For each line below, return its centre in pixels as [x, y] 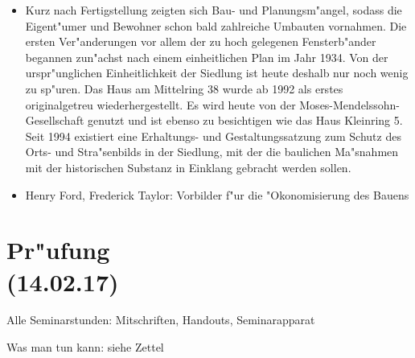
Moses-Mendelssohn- [350, 104]
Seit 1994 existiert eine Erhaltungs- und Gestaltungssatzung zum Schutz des [213, 136]
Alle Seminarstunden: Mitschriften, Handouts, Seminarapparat [161, 320]
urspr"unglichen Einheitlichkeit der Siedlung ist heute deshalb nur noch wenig [217, 73]
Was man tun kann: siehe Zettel [85, 347]
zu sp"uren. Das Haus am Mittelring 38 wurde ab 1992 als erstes [184, 88]
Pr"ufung [58, 250]
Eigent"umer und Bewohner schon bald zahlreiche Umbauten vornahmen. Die [216, 25]
